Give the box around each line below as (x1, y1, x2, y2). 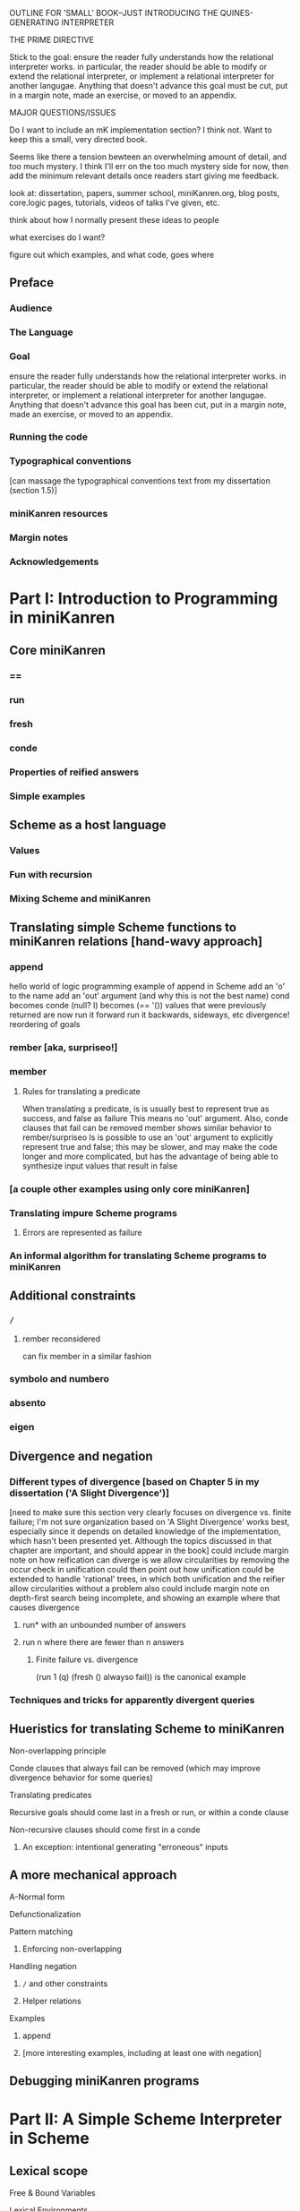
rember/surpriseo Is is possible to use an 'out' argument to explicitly (21, 1132, 274, 1143)
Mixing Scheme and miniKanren (9, 892, 151, 904)
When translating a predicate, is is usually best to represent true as (21, 1103, 270, 1114)
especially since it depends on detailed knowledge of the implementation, (9, 1526, 281, 1537)
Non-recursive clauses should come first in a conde (9, 1824, 201, 1835)
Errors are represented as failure (21, 1227, 142, 1238)
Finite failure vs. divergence (35, 1654, 139, 1665)
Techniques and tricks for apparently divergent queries (9, 1693, 255, 1706)
